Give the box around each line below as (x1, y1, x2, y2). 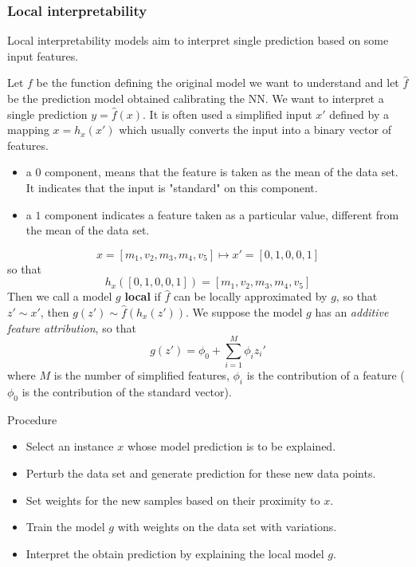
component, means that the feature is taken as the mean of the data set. (45, 163, 398, 180)
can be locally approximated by (173, 288, 328, 305)
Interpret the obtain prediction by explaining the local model (26, 545, 324, 561)
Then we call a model (7, 288, 112, 305)
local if (124, 288, 161, 305)
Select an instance (26, 438, 114, 455)
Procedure (7, 411, 57, 427)
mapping (7, 121, 49, 138)
